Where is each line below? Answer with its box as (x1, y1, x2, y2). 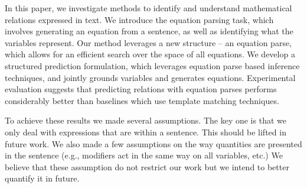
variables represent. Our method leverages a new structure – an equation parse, (5, 36, 292, 48)
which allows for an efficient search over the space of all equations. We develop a (5, 48, 295, 60)
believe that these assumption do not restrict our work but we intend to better (5, 160, 289, 173)
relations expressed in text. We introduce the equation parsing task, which (5, 13, 274, 25)
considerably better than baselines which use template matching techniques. (5, 94, 279, 106)
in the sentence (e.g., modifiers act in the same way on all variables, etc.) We (5, 149, 283, 161)
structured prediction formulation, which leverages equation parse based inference (5, 59, 300, 72)
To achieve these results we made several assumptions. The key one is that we (5, 114, 286, 127)
